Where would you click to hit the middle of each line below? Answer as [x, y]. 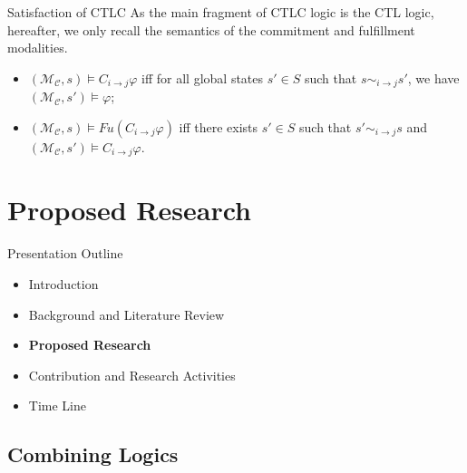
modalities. [38, 48]
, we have [433, 77]
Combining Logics [93, 454]
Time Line [57, 405]
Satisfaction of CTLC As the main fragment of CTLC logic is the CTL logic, [221, 12]
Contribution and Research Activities [132, 375]
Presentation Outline [65, 253]
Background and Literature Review [126, 314]
